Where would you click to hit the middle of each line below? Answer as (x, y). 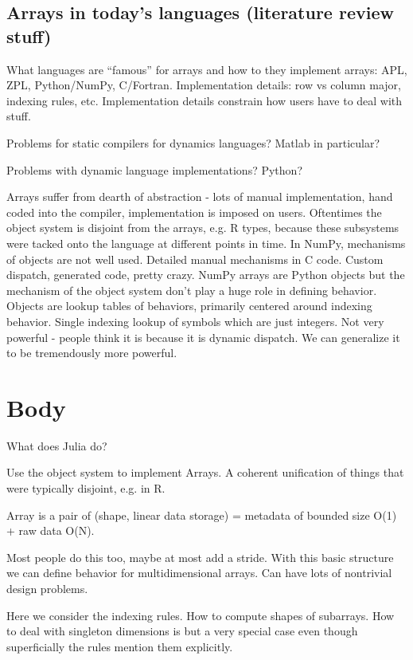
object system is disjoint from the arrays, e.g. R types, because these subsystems (203, 228)
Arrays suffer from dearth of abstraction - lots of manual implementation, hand (200, 196)
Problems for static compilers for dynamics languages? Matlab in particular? (193, 142)
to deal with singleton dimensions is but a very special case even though (182, 631)
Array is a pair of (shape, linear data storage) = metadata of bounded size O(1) (202, 515)
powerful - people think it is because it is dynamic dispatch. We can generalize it (203, 337)
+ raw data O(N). (51, 530)
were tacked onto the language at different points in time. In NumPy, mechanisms (206, 243)
